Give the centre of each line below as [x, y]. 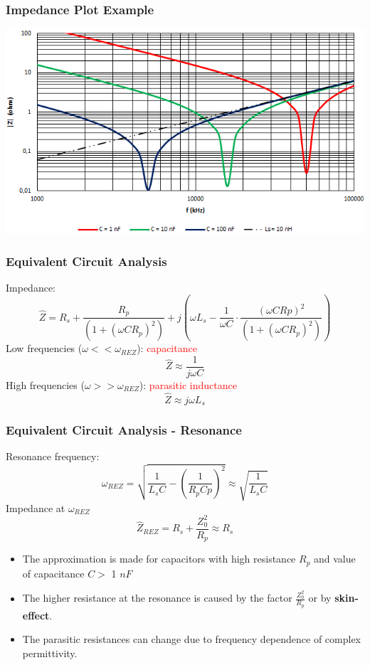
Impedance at [36, 507]
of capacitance [53, 573]
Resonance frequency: [53, 456]
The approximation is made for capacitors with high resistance [159, 559]
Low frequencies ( [44, 348]
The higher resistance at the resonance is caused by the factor [157, 598]
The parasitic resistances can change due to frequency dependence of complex [192, 639]
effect [36, 615]
